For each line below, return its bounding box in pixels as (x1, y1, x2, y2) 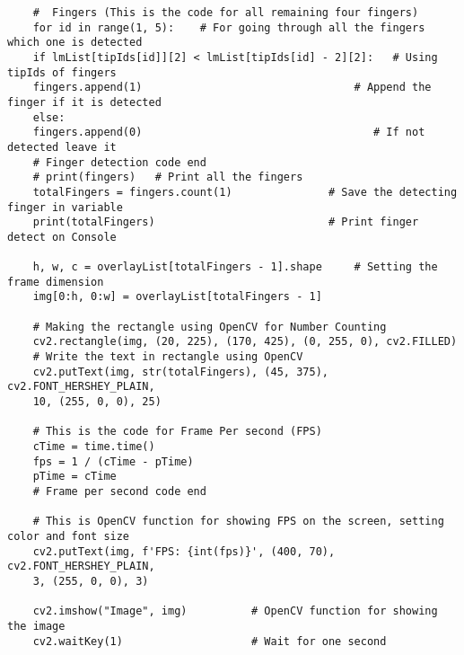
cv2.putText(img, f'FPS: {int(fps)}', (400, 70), (32, 544, 336, 558)
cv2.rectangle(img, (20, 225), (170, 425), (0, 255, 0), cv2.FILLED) (32, 335, 458, 349)
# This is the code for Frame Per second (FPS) (32, 425, 322, 438)
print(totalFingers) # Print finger (32, 216, 419, 229)
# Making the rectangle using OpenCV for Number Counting (32, 320, 387, 333)
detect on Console (7, 230, 117, 243)
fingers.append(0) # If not (32, 126, 425, 139)
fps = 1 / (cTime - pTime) (32, 455, 194, 468)
